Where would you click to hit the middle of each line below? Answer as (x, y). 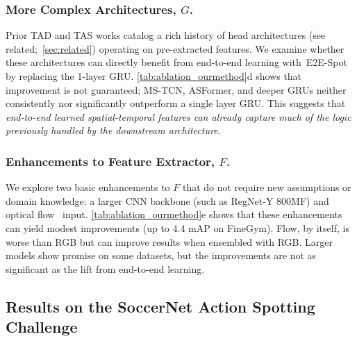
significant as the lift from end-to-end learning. (105, 268)
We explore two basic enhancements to (88, 187)
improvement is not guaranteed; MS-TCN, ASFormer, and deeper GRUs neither (176, 89)
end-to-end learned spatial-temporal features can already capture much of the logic (178, 116)
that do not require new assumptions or (267, 187)
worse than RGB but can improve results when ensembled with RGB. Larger (169, 241)
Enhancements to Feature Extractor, (110, 161)
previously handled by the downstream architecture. (113, 130)
